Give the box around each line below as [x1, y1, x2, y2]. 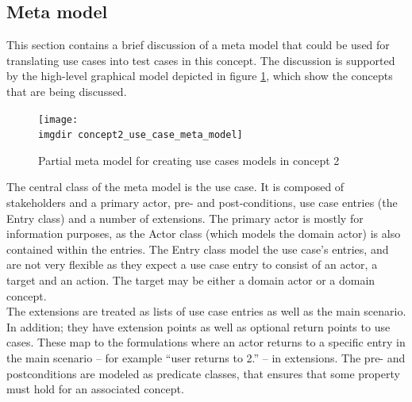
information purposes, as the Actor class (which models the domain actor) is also [6, 225, 401, 242]
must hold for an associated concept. [6, 381, 184, 397]
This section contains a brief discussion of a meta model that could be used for [6, 36, 390, 53]
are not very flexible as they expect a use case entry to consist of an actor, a [6, 256, 378, 273]
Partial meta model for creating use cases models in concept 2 [38, 151, 340, 168]
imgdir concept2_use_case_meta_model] [38, 129, 243, 141]
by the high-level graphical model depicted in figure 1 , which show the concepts [6, 67, 393, 84]
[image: [38, 113, 79, 125]
